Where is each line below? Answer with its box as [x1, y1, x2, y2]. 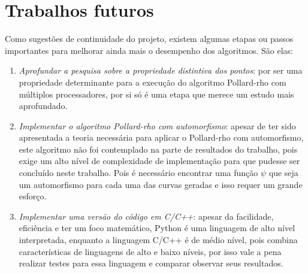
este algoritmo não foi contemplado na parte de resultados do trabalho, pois [19, 142, 298, 155]
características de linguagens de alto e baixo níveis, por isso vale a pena [19, 245, 282, 257]
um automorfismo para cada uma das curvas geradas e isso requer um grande [19, 178, 303, 190]
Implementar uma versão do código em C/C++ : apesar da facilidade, [19, 210, 274, 222]
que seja [268, 166, 298, 179]
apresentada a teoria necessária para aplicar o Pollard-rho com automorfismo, [19, 131, 304, 144]
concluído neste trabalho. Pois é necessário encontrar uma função [19, 166, 258, 179]
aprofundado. [19, 99, 68, 112]
